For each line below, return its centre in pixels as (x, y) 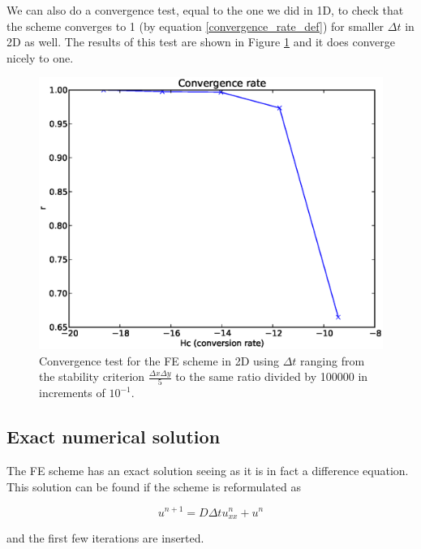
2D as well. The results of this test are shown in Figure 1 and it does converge (201, 42)
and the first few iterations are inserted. (105, 537)
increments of (72, 393)
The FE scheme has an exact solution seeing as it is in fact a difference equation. (208, 471)
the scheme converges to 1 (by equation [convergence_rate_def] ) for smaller (195, 26)
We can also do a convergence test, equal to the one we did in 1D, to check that (205, 10)
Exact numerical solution (114, 437)
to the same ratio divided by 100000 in (272, 376)
